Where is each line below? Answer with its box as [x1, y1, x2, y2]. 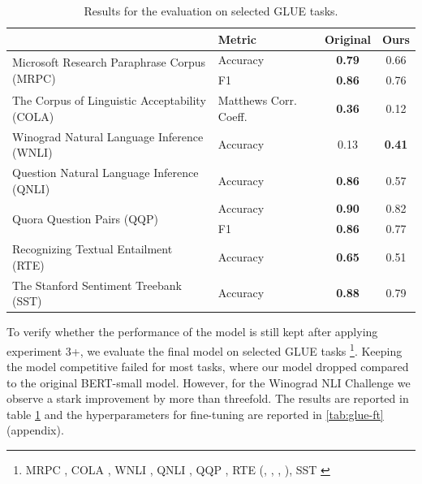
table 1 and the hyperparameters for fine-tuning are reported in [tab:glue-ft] [6, 405, 384, 422]
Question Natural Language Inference [12, 164, 199, 180]
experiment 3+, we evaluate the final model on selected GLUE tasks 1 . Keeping [6, 339, 403, 359]
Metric [217, 30, 256, 47]
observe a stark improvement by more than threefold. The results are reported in [6, 390, 409, 407]
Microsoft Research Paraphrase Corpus [12, 54, 206, 71]
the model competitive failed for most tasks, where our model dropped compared [6, 358, 409, 375]
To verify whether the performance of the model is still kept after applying [6, 323, 378, 340]
